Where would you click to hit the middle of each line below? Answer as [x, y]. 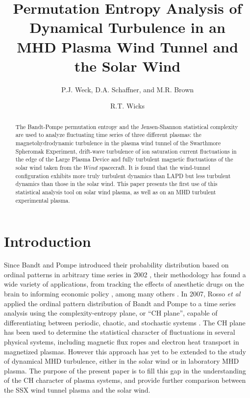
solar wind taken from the [49, 167]
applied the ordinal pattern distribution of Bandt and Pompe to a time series [120, 303]
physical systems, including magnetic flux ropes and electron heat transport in [122, 341]
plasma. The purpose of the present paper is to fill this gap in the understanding [125, 370]
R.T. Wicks [127, 106]
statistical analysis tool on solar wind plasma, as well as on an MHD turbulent [116, 192]
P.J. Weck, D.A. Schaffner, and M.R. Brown [127, 89]
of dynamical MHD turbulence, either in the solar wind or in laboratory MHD [122, 361]
